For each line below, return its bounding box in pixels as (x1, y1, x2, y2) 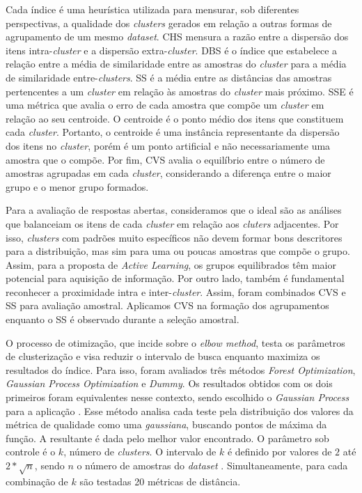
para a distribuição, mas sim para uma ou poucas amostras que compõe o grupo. (6, 244, 350, 258)
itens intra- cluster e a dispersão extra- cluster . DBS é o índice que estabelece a (6, 42, 338, 57)
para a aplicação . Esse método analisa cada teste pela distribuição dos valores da (6, 403, 354, 418)
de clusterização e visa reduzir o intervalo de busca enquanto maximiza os (6, 349, 320, 363)
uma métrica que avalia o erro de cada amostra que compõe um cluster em (6, 97, 324, 112)
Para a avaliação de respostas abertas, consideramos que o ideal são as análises (6, 203, 342, 217)
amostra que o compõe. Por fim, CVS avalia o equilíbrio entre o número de (6, 152, 325, 166)
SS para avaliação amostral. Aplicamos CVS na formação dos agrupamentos (6, 298, 329, 313)
